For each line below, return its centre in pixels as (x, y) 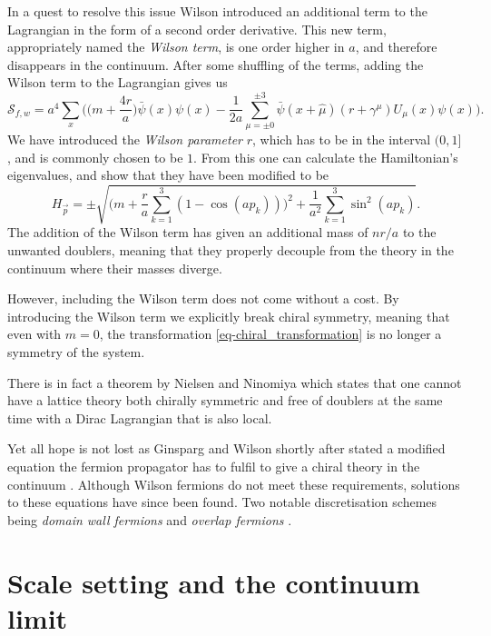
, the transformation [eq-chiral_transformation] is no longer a (270, 334)
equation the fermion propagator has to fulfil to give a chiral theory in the (214, 466)
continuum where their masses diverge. (115, 268)
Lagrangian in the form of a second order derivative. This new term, (197, 29)
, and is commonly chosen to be (95, 157)
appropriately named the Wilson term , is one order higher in (176, 47)
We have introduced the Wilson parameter (125, 139)
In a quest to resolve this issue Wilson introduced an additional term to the (217, 11)
